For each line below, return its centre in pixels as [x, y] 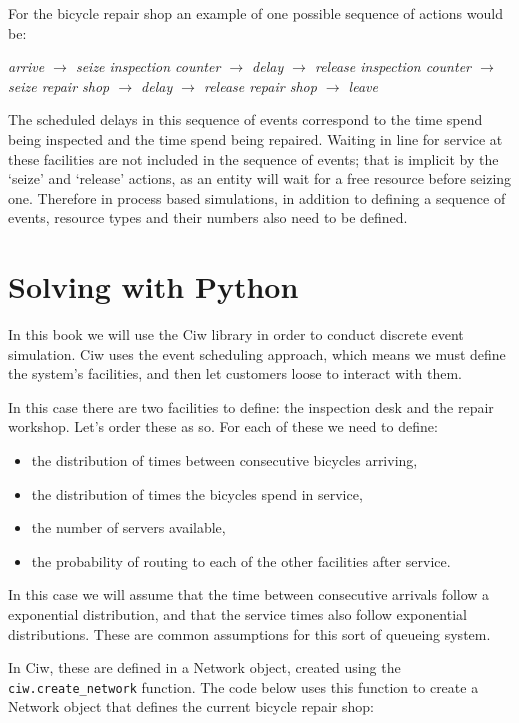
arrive [26, 66]
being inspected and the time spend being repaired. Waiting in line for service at [255, 138]
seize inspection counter [148, 66]
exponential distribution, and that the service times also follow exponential [237, 614]
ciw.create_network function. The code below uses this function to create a [243, 686]
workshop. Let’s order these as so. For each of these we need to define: [223, 426]
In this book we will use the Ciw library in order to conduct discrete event [236, 334]
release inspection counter [392, 66]
